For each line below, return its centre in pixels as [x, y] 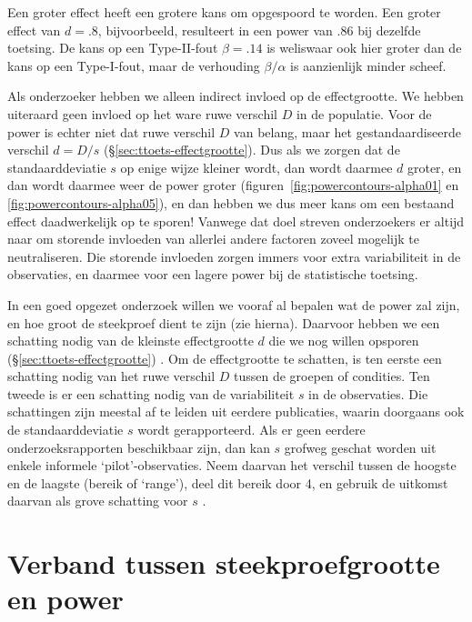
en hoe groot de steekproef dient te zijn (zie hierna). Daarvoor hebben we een [224, 322]
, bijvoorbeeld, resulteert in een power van [215, 30]
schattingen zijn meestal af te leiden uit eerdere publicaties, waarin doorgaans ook [236, 411]
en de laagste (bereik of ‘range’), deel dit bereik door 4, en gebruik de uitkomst [228, 482]
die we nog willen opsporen [344, 341]
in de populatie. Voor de [364, 113]
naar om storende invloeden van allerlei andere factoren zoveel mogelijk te [213, 239]
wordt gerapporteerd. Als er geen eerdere [251, 430]
